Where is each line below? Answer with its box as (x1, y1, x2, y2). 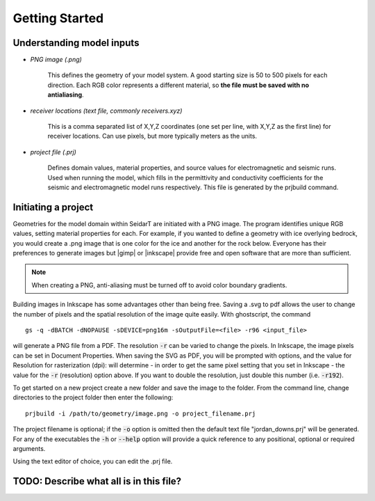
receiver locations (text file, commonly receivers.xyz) (30, 106, 183, 115)
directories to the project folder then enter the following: (12, 393, 174, 401)
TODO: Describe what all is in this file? (12, 475, 182, 487)
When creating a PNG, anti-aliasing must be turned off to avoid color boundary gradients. (31, 280, 287, 289)
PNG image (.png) (30, 56, 83, 64)
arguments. (12, 444, 46, 452)
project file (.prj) (30, 148, 76, 156)
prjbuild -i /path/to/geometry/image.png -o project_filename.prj (25, 409, 256, 417)
